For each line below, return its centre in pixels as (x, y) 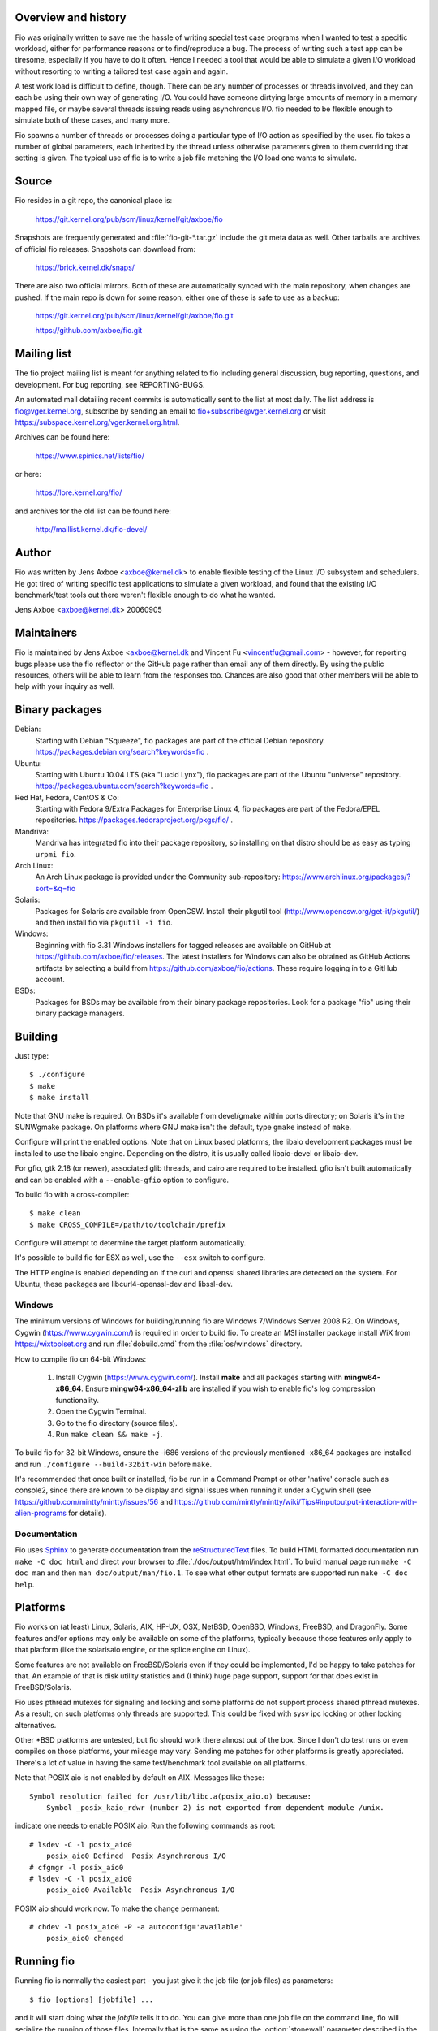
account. (50, 979)
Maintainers (46, 633)
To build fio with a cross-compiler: (72, 1194)
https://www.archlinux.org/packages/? (346, 877)
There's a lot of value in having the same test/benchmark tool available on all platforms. (161, 1762)
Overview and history (71, 17)
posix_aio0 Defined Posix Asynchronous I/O (136, 1856)
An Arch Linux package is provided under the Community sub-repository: (158, 877)
